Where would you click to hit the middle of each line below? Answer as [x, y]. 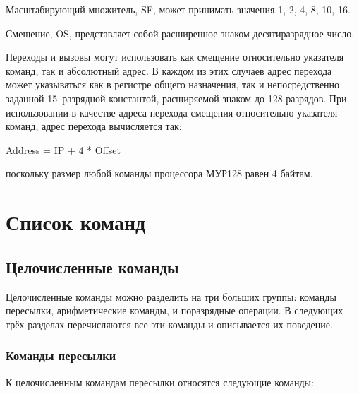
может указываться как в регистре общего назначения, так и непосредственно [173, 84]
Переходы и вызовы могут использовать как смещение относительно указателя [175, 57]
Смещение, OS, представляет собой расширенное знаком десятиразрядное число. [180, 33]
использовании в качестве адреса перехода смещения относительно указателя [172, 112]
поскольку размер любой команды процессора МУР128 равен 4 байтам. [159, 173]
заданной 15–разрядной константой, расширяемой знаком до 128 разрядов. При [176, 98]
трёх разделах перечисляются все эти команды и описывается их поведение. [169, 324]
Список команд [76, 222]
